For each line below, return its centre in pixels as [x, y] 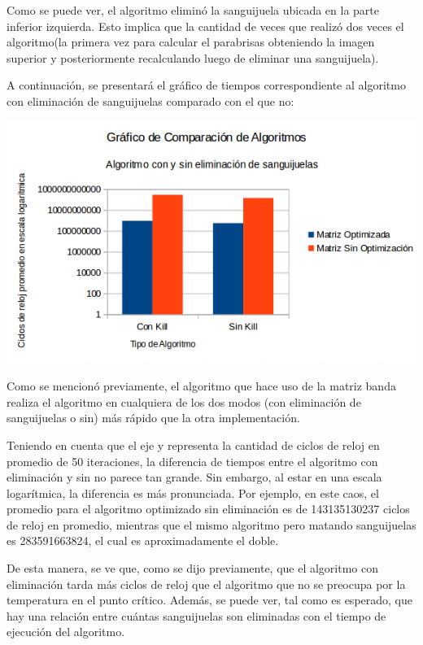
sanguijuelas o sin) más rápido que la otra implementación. [153, 418]
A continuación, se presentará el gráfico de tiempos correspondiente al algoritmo [206, 85]
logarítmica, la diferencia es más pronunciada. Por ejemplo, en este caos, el [193, 492]
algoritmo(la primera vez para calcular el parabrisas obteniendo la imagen [191, 42]
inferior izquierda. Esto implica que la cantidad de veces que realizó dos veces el [205, 26]
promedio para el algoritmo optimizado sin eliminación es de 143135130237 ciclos [208, 509]
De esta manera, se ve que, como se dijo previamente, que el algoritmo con [193, 568]
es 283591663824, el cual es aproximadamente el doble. [143, 540]
